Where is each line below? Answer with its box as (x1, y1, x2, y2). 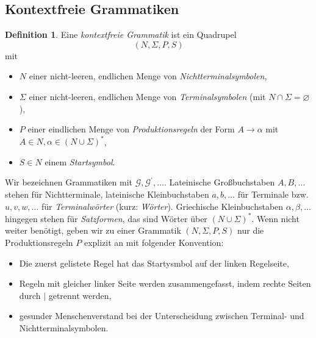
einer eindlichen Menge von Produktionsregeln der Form (27, 123, 235, 135)
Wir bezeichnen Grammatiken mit (5, 176, 133, 189)
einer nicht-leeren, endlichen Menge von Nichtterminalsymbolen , (29, 70, 267, 82)
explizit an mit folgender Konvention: (84, 236, 224, 248)
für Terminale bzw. (237, 188, 309, 201)
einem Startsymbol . (45, 155, 115, 168)
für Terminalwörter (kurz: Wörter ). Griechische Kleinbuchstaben (41, 200, 284, 212)
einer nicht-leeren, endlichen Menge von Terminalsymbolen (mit (29, 90, 266, 102)
